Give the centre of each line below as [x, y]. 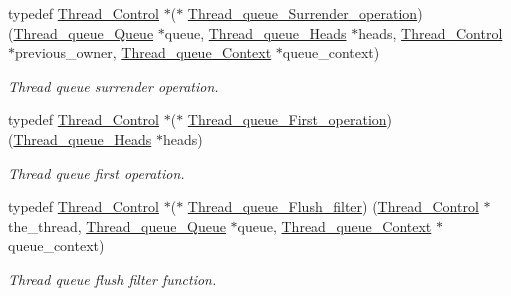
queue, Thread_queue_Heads [255, 32]
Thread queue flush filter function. [112, 278]
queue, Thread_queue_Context [334, 225]
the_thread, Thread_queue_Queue [117, 225]
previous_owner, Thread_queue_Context [143, 52]
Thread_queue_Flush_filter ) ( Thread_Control [333, 206]
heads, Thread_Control [430, 32]
